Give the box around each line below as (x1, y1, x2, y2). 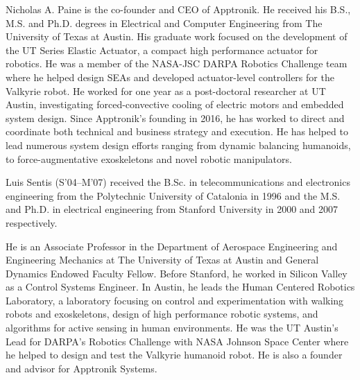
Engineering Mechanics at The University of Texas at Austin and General (6, 252, 319, 267)
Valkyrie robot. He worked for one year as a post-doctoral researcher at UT (6, 83, 326, 98)
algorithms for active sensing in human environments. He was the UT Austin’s (6, 320, 338, 335)
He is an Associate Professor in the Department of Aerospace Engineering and (6, 239, 338, 253)
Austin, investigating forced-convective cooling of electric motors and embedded (6, 97, 344, 112)
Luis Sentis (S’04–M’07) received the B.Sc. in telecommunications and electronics (6, 175, 350, 189)
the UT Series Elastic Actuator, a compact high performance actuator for (6, 42, 318, 57)
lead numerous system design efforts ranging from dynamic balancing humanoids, (6, 137, 351, 152)
